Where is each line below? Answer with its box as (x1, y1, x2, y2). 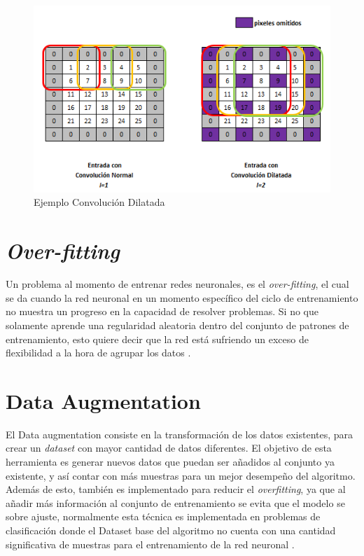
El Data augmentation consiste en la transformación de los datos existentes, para (6, 426, 353, 441)
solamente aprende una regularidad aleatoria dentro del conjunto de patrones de (6, 317, 349, 332)
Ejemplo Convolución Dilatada (34, 195, 165, 209)
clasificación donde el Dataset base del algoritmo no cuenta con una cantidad (6, 523, 336, 538)
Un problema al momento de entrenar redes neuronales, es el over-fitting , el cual (6, 277, 349, 291)
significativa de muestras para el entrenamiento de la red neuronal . (6, 536, 295, 551)
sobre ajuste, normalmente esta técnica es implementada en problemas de (6, 509, 321, 524)
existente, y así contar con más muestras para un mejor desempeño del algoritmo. (6, 468, 356, 482)
